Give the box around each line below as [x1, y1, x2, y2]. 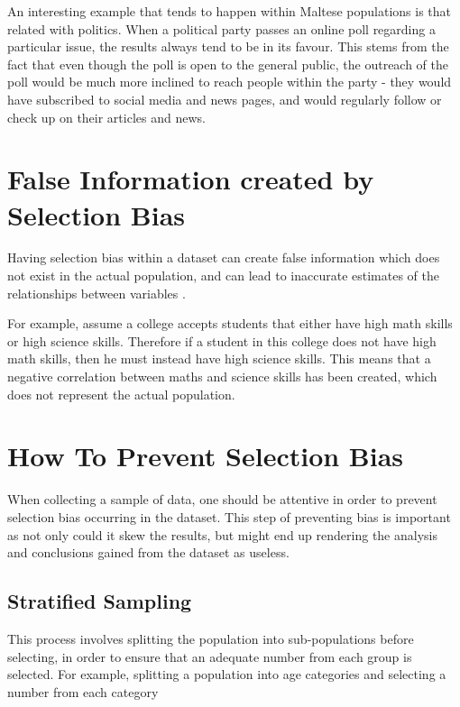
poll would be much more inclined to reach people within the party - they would [7, 72, 452, 91]
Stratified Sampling [7, 587, 192, 615]
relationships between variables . [7, 283, 186, 302]
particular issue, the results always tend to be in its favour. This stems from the [7, 37, 449, 56]
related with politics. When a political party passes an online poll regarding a [7, 19, 436, 38]
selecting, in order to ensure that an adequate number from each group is [7, 647, 412, 666]
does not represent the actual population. [7, 384, 235, 403]
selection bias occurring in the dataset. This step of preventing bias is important [7, 507, 451, 526]
